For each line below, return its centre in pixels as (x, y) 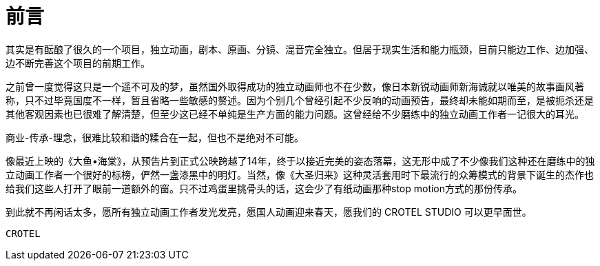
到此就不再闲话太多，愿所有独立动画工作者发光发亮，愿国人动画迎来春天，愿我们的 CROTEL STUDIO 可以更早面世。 (269, 212)
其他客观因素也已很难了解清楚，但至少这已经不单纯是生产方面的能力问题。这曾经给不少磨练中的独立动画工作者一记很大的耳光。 (295, 114)
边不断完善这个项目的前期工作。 (78, 63)
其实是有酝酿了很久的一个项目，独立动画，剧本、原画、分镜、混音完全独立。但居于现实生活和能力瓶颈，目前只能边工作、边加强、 (300, 49)
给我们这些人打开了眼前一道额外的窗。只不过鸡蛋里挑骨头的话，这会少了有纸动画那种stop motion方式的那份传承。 (264, 188)
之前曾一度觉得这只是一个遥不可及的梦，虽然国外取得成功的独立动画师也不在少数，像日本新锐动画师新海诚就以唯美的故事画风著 (295, 86)
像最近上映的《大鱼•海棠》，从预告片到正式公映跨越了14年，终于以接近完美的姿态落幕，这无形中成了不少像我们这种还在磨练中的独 (300, 161)
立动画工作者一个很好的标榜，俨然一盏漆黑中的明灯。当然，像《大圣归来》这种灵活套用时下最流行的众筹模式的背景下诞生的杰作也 (300, 174)
